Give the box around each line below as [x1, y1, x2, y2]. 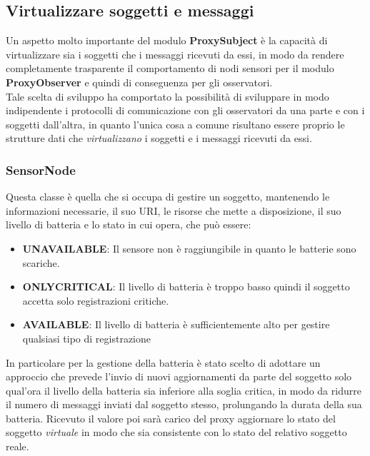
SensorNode [6, 161, 76, 178]
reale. [6, 439, 29, 454]
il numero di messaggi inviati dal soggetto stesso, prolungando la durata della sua [6, 397, 362, 412]
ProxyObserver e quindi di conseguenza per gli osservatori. [6, 74, 273, 89]
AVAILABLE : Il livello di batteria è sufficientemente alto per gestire [22, 317, 330, 332]
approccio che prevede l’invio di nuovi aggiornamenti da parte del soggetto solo [6, 369, 352, 384]
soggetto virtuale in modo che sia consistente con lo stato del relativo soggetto [6, 425, 347, 440]
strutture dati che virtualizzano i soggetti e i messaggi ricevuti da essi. [6, 131, 312, 146]
